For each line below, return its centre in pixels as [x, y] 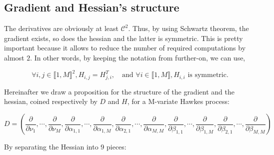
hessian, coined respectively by [51, 101]
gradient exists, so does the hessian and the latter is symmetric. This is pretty [123, 38]
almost [14, 57]
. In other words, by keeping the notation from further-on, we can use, [138, 57]
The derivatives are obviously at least [61, 28]
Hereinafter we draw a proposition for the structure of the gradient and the [119, 91]
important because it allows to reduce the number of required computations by [125, 48]
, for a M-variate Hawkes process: [178, 101]
